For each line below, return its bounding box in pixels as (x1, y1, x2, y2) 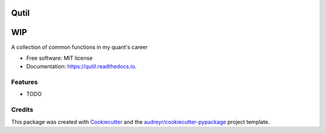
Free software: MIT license (26, 54, 93, 62)
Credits (11, 106, 33, 114)
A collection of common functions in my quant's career (11, 43, 148, 51)
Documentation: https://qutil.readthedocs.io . (26, 63, 137, 70)
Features (11, 78, 38, 86)
